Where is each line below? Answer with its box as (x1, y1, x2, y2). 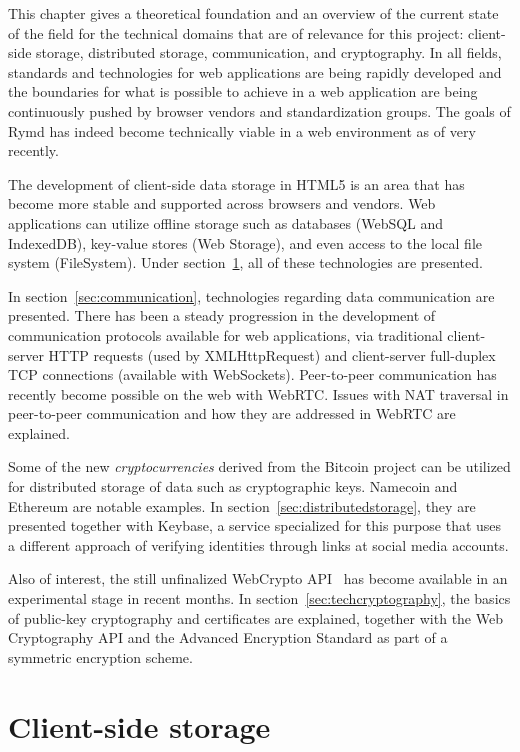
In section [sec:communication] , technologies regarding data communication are (8, 285, 495, 306)
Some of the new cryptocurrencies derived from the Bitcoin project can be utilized (8, 456, 511, 477)
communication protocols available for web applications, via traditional (8, 324, 443, 345)
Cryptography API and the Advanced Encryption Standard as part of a (8, 627, 448, 648)
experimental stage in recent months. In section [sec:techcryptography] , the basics (8, 588, 511, 609)
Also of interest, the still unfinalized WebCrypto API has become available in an (8, 568, 508, 589)
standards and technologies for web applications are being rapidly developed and (8, 61, 502, 82)
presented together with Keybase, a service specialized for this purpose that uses (8, 515, 502, 536)
